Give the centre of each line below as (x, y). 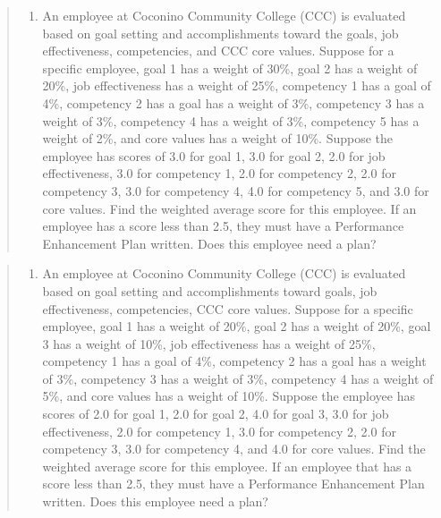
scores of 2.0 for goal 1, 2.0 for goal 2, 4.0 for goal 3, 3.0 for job (216, 414)
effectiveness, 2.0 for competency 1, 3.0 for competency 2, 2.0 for (219, 431)
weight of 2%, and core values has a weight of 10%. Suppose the (218, 138)
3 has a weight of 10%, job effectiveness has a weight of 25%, (209, 343)
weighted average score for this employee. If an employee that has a (227, 466)
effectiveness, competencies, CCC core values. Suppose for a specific (228, 308)
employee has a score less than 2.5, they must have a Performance (223, 226)
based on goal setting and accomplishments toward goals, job (210, 290)
